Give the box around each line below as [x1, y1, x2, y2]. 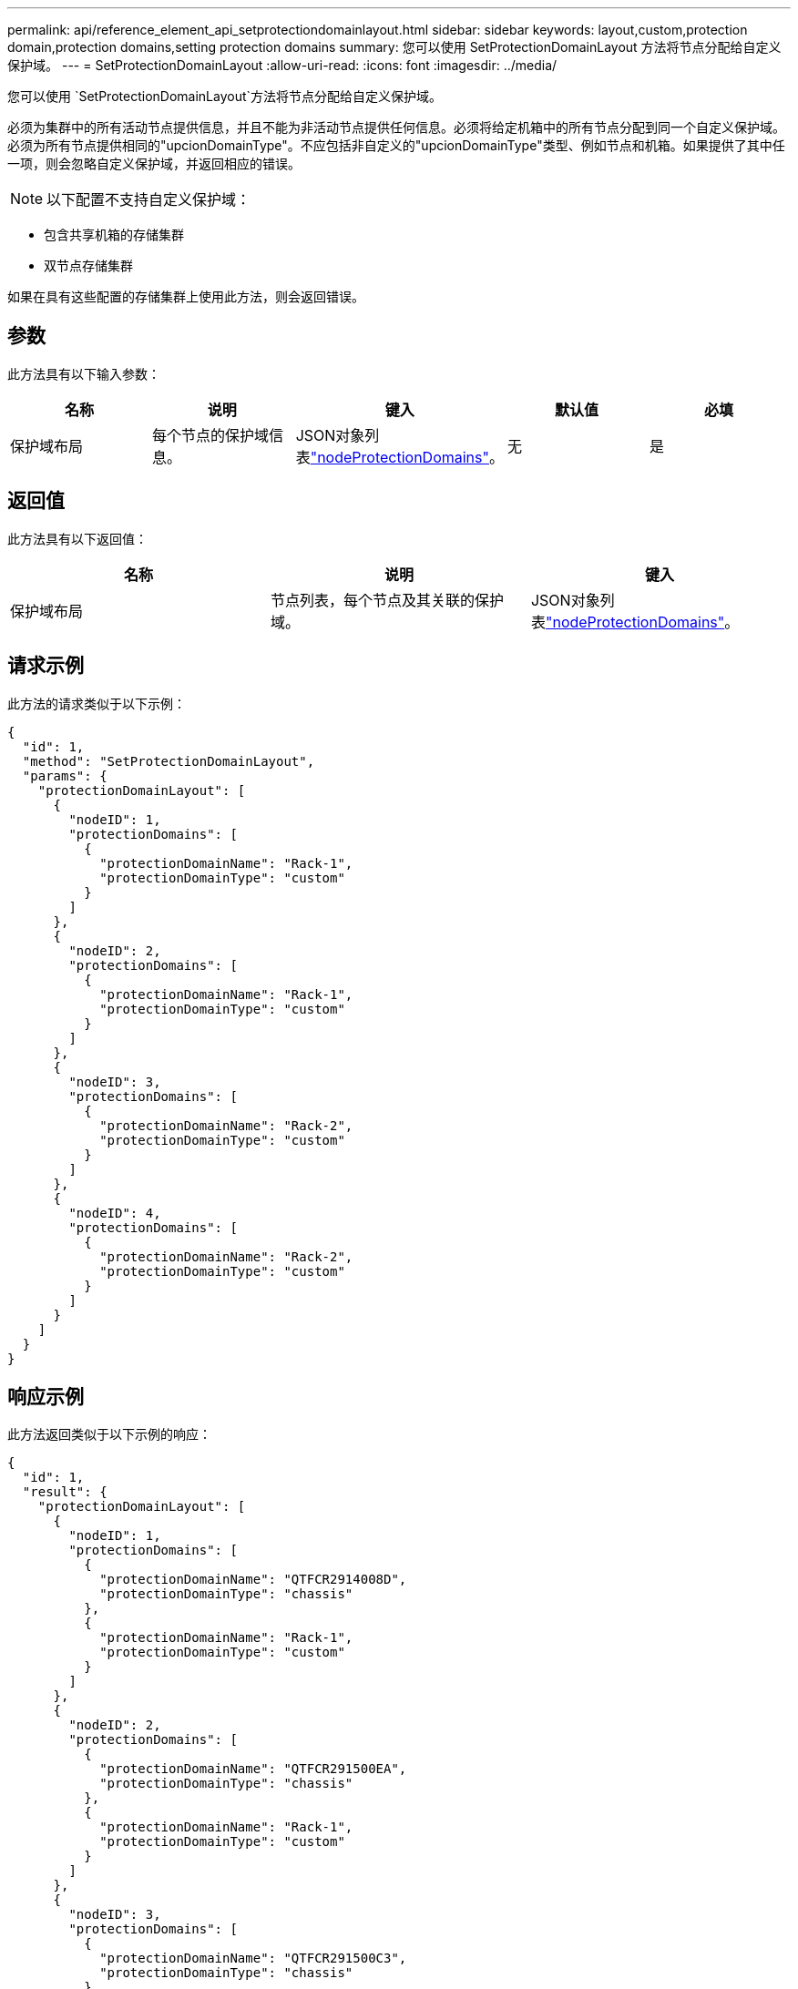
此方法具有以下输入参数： [7, 365, 160, 382]
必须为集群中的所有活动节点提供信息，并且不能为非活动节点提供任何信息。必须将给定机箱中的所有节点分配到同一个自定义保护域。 [7, 119, 785, 135]
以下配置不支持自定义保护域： [46, 190, 251, 209]
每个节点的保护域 [152, 425, 270, 444]
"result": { [22, 1484, 107, 1500]
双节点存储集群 [44, 258, 133, 273]
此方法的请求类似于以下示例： [7, 695, 186, 711]
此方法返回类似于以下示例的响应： [7, 1426, 211, 1443]
